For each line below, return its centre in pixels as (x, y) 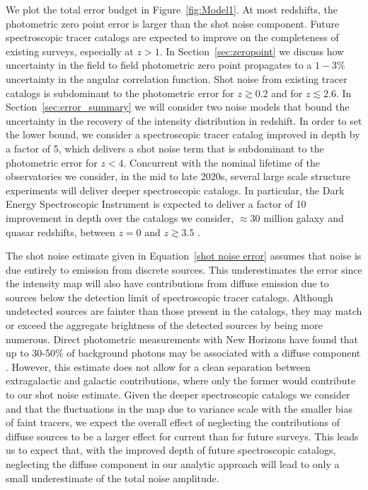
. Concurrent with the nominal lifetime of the (222, 162)
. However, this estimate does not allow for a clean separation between (158, 366)
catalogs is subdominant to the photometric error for (120, 93)
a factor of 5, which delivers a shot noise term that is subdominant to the (165, 148)
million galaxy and (304, 217)
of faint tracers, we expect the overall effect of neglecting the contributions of (173, 422)
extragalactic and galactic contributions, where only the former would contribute (181, 380)
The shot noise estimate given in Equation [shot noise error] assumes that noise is (184, 256)
